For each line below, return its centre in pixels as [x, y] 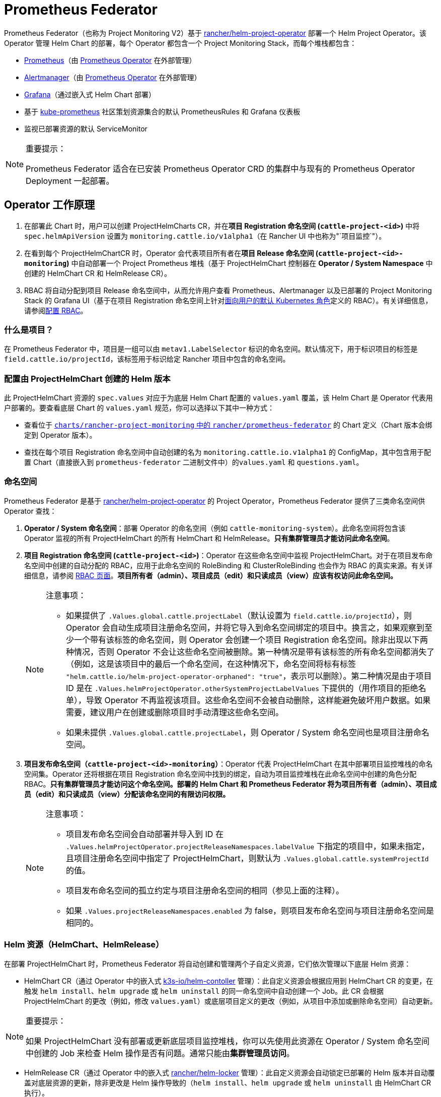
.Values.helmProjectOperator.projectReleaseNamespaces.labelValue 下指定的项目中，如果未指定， [248, 846]
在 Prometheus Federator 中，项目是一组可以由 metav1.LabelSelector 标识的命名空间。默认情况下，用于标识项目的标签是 [211, 349]
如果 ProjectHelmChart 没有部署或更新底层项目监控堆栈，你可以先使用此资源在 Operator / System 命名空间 [228, 1041]
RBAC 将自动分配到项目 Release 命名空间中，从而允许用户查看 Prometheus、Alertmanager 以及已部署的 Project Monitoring [228, 290]
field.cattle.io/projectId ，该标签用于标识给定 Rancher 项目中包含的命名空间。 [147, 359]
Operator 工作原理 [50, 205]
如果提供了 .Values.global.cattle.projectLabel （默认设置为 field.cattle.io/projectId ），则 [239, 615]
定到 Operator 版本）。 [60, 435]
